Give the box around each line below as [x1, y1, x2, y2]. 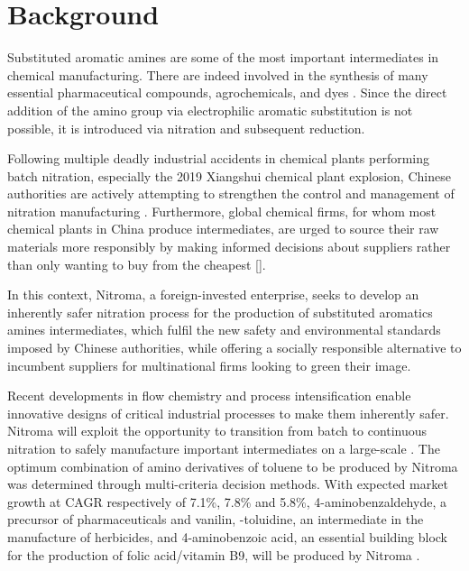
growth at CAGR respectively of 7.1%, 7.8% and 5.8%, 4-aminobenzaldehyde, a [7, 492, 446, 511]
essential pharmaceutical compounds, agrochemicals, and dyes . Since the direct [7, 83, 447, 102]
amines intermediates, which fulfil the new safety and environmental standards [7, 320, 441, 339]
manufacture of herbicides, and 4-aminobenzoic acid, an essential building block [7, 527, 448, 546]
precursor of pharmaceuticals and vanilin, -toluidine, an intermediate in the [7, 510, 424, 529]
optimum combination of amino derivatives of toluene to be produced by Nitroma [7, 456, 458, 475]
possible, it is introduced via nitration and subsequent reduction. [7, 118, 365, 137]
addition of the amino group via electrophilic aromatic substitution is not [7, 100, 413, 119]
